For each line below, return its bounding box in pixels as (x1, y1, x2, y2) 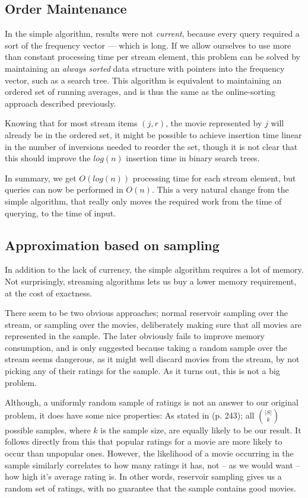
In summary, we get (5, 171, 77, 184)
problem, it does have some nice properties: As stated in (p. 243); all (5, 408, 255, 421)
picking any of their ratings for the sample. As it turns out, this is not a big (5, 365, 280, 377)
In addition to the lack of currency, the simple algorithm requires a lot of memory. (5, 263, 304, 276)
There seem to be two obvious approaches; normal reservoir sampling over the (5, 307, 288, 319)
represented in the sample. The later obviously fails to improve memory (5, 330, 265, 342)
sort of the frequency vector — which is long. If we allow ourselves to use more (5, 39, 291, 51)
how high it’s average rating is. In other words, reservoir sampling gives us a (5, 470, 282, 483)
